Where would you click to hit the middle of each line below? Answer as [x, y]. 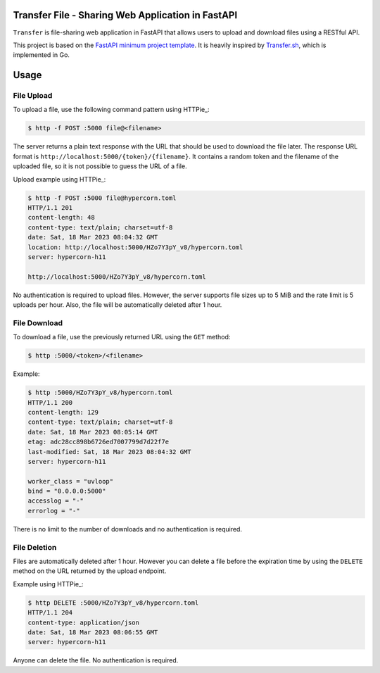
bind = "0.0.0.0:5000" [67, 491]
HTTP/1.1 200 [50, 402]
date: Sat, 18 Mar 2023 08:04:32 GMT [93, 237]
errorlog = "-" [54, 511]
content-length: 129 [63, 412]
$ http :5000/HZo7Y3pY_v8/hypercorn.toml [100, 393]
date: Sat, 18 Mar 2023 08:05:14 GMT [93, 432]
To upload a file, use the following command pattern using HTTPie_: [112, 110]
